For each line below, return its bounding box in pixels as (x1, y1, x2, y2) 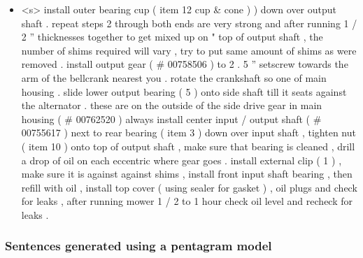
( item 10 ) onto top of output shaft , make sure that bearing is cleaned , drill (21, 138, 355, 153)
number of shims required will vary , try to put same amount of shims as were (21, 43, 357, 57)
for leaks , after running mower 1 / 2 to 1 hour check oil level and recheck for (21, 194, 353, 208)
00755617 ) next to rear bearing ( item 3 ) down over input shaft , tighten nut (21, 125, 356, 140)
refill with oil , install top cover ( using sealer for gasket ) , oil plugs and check (21, 180, 357, 194)
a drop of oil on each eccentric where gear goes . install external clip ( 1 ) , (21, 152, 342, 167)
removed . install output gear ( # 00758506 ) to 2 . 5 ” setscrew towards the (21, 57, 348, 71)
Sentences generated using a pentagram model (5, 237, 272, 255)
